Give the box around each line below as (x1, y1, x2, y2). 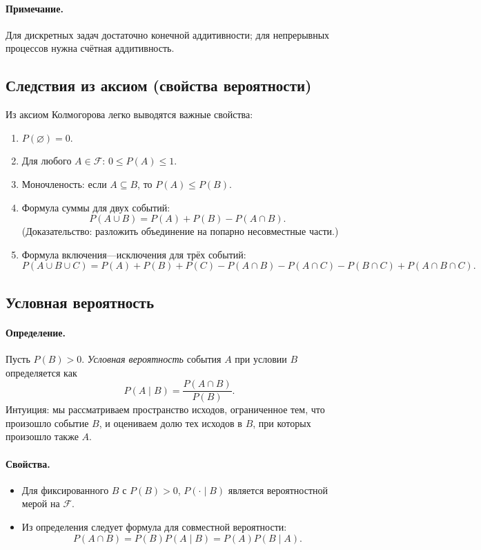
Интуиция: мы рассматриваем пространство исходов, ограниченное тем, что (6, 402, 325, 417)
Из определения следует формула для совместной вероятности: (21, 519, 287, 533)
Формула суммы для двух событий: (21, 200, 170, 214)
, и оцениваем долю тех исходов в (99, 415, 242, 430)
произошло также (6, 429, 79, 444)
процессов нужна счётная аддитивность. (6, 41, 175, 55)
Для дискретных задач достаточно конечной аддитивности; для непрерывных (6, 27, 330, 41)
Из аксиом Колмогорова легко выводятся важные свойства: (6, 107, 253, 122)
